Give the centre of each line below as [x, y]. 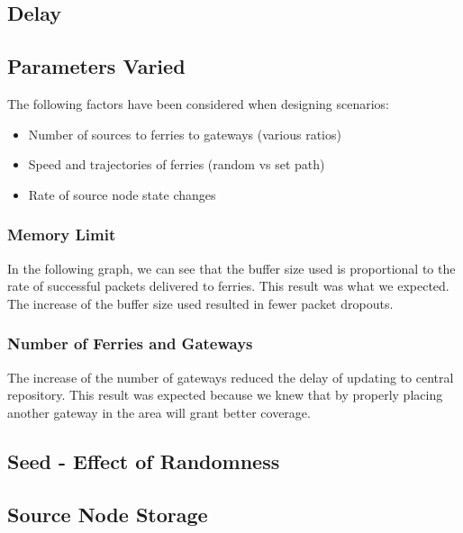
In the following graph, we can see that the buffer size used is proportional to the [231, 268]
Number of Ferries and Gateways [130, 343]
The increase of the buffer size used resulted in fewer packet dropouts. [200, 303]
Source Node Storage [108, 514]
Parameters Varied [96, 66]
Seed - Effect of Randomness [144, 461]
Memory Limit [62, 235]
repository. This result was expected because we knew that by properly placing [225, 395]
